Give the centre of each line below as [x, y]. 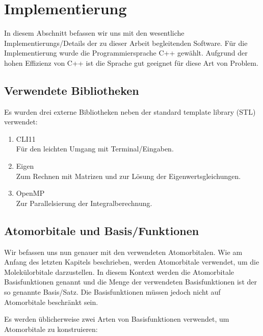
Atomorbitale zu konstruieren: [51, 329]
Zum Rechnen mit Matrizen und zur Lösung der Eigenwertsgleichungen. [128, 176]
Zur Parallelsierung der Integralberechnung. [84, 203]
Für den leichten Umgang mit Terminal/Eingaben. [95, 149]
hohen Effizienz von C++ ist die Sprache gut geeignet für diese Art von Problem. [131, 62]
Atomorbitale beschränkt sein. [51, 302]
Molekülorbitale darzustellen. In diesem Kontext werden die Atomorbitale [119, 272]
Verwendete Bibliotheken [72, 90]
